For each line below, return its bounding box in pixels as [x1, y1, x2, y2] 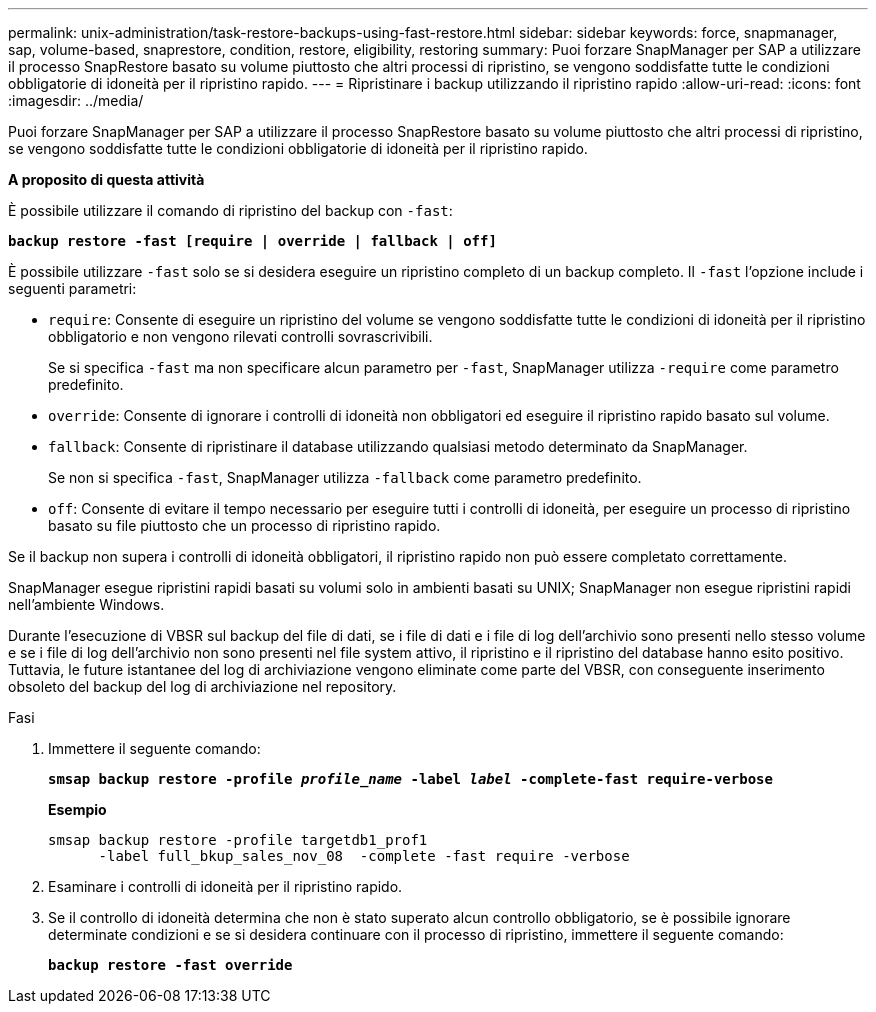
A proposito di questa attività [8, 171, 205, 188]
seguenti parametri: [8, 280, 137, 297]
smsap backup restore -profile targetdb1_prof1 [48, 832, 428, 848]
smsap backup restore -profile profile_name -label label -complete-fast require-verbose [48, 771, 773, 787]
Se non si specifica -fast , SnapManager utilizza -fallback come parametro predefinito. [48, 469, 642, 486]
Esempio [48, 801, 107, 818]
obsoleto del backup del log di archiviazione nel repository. [8, 678, 397, 695]
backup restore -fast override [48, 957, 293, 973]
